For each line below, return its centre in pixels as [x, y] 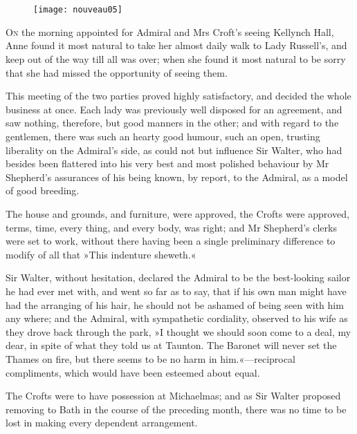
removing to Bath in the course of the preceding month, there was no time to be [176, 409]
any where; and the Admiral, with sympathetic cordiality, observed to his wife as [177, 318]
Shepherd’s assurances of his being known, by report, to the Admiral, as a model [177, 177]
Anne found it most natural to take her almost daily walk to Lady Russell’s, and [176, 45]
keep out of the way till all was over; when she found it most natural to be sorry [176, 59]
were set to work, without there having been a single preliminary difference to [171, 241]
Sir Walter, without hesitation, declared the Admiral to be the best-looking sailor [178, 277]
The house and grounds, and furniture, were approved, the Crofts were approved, [177, 213]
